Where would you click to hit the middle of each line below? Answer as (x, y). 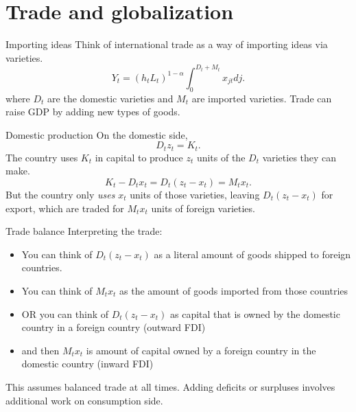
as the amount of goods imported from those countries (234, 290)
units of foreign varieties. (203, 208)
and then (40, 350)
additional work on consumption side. (84, 400)
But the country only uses (60, 195)
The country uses (42, 157)
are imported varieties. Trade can (262, 98)
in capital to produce (139, 157)
